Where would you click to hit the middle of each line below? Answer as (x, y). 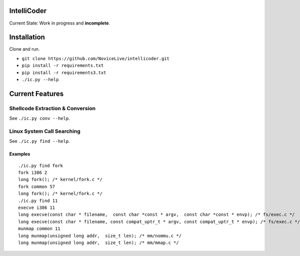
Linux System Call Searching (45, 131)
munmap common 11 (39, 229)
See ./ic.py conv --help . (39, 118)
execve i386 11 (37, 208)
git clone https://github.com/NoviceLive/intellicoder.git (96, 58)
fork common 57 (37, 186)
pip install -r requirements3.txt (64, 72)
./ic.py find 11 (38, 201)
